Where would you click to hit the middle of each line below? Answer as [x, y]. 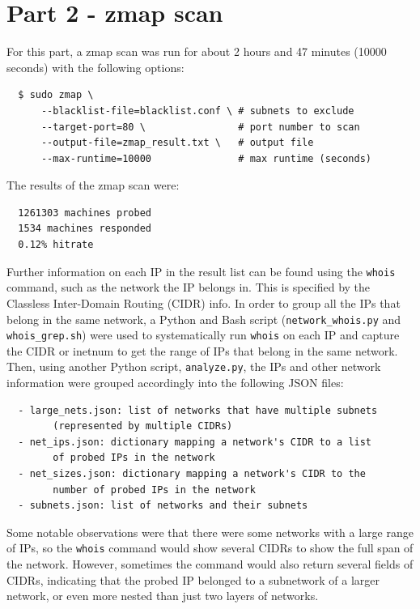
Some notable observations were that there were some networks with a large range [210, 532]
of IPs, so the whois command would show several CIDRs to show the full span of [210, 548]
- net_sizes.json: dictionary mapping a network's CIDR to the [192, 474]
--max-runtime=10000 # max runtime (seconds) [206, 158]
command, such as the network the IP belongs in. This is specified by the [189, 287]
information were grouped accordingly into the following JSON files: [175, 383]
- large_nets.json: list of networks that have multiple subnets [198, 410]
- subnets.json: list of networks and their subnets [163, 506]
